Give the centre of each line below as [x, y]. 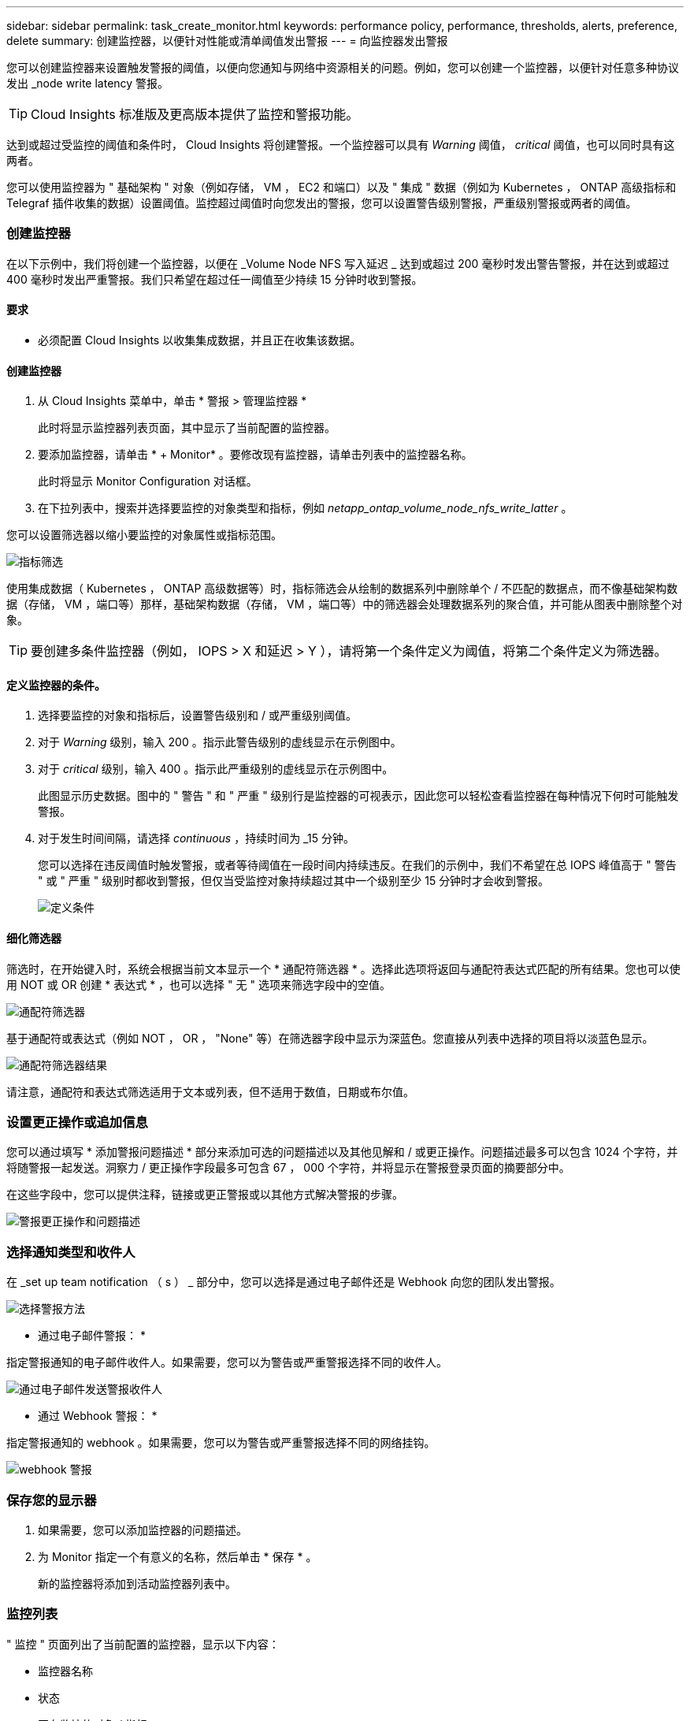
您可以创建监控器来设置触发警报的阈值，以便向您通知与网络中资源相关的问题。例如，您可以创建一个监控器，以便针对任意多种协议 [343, 67]
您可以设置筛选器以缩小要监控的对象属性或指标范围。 [144, 535]
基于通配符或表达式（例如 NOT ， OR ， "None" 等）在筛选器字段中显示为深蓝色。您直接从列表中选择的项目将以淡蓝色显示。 [330, 1038]
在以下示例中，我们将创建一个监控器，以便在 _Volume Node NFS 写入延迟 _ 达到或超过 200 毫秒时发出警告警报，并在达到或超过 [338, 263]
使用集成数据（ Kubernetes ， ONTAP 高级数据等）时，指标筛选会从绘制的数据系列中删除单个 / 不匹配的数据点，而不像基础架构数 [342, 589]
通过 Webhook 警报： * [98, 1416]
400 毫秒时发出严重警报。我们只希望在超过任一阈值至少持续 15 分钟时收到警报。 [215, 279]
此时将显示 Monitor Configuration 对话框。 [148, 481]
